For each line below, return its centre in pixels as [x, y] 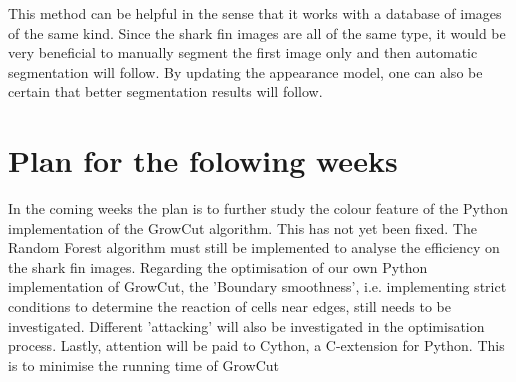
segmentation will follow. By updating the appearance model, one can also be [245, 71]
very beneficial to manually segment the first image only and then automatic [243, 52]
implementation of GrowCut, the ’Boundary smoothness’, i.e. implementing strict [257, 286]
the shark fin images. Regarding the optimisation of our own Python [218, 266]
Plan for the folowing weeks [203, 160]
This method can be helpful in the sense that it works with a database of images [255, 13]
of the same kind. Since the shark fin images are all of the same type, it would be [257, 32]
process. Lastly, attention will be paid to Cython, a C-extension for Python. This [256, 345]
